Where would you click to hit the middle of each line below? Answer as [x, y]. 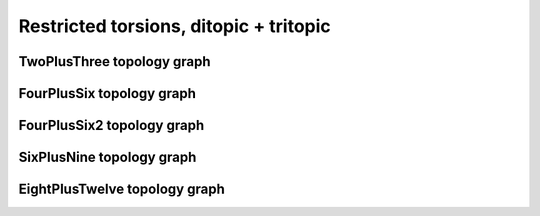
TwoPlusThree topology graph [114, 61]
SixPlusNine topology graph [107, 157]
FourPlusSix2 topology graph [111, 125]
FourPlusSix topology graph [107, 93]
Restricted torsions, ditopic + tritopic [175, 26]
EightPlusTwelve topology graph [121, 189]
